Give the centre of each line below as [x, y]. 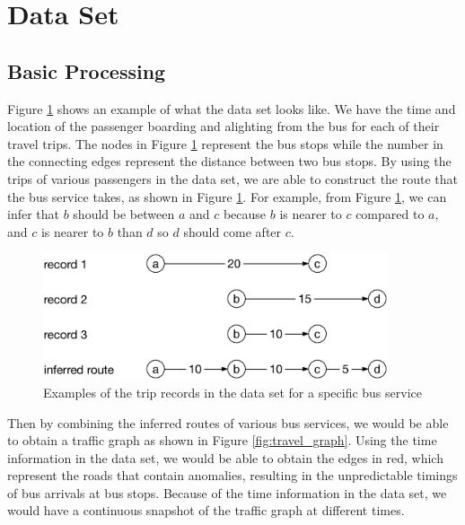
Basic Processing [87, 70]
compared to [390, 214]
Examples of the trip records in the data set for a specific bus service [232, 392]
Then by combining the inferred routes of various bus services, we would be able [228, 422]
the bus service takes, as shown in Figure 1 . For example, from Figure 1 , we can [227, 196]
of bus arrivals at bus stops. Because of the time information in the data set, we [227, 492]
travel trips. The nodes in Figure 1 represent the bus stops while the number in [225, 143]
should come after [232, 231]
